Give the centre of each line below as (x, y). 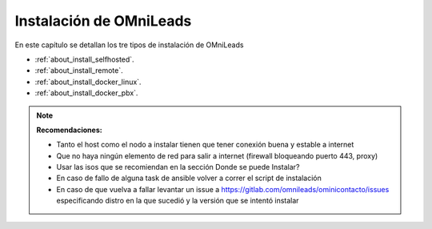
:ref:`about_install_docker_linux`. (88, 82)
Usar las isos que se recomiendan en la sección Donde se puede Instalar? (178, 167)
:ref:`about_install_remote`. (79, 70)
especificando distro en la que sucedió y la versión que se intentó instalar (178, 201)
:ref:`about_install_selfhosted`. (85, 59)
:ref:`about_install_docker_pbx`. (86, 93)
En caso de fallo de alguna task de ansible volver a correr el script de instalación (189, 178)
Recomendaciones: (70, 130)
